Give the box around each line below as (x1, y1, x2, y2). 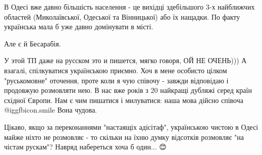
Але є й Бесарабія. (4, 38, 61, 48)
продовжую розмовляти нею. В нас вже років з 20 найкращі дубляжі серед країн (4, 85, 252, 95)
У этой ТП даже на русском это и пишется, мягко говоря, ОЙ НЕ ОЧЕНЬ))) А (4, 55, 247, 66)
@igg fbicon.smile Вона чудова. (4, 105, 97, 115)
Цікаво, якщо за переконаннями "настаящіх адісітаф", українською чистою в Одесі (4, 121, 258, 132)
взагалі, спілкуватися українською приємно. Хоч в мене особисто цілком (4, 65, 227, 75)
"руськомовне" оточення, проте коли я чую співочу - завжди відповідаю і (4, 75, 229, 85)
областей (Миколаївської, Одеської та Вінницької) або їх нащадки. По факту (4, 11, 240, 22)
